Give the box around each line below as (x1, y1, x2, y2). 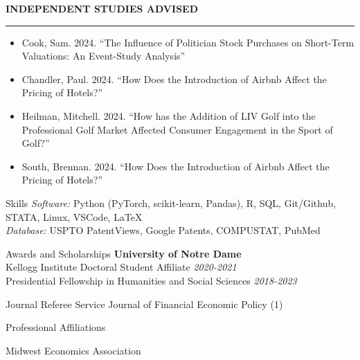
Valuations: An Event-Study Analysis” (21, 48, 186, 63)
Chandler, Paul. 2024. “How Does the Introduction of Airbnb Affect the (21, 71, 327, 86)
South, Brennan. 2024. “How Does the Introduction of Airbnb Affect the (21, 159, 330, 173)
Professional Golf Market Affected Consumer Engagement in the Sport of (21, 122, 333, 136)
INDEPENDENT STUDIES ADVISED (6, 1, 199, 15)
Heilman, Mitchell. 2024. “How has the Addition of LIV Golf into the (21, 108, 316, 123)
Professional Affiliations (6, 320, 106, 334)
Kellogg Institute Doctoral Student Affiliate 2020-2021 (6, 260, 237, 274)
